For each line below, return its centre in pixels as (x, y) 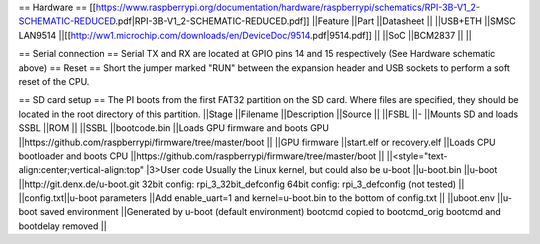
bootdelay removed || (62, 226)
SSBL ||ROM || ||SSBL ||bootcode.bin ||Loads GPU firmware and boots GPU (174, 128)
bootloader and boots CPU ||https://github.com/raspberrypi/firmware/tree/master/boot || (201, 156)
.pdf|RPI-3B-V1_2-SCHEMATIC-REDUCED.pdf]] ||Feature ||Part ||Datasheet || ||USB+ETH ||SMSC (316, 21)
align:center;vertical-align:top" (81, 170)
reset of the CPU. (54, 81)
